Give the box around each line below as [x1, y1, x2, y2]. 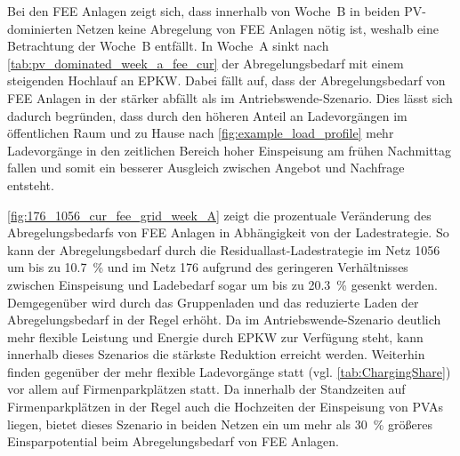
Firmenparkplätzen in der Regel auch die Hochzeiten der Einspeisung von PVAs [7, 397, 444, 416]
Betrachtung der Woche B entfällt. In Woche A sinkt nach [7, 36, 329, 55]
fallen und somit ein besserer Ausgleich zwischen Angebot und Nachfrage [7, 158, 405, 177]
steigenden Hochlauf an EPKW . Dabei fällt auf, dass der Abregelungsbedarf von [7, 71, 446, 90]
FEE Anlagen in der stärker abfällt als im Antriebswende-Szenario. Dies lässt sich [7, 88, 453, 107]
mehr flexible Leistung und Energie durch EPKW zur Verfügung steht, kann [7, 327, 424, 346]
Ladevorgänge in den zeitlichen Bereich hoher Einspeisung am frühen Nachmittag [7, 140, 452, 159]
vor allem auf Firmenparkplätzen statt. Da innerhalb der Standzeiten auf [7, 380, 406, 398]
